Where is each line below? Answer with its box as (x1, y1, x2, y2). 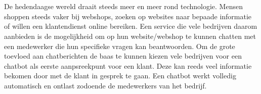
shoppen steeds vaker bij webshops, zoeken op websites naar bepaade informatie (4, 11, 252, 21)
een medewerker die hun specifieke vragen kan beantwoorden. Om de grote (4, 40, 235, 51)
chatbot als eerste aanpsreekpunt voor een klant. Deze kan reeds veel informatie (4, 60, 252, 71)
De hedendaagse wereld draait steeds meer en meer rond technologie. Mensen (4, 1, 243, 12)
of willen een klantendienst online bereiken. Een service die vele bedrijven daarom (4, 21, 257, 31)
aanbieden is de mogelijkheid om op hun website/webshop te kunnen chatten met (4, 30, 256, 41)
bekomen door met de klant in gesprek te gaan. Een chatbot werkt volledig (4, 70, 236, 81)
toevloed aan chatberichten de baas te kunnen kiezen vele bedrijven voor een (4, 51, 242, 61)
